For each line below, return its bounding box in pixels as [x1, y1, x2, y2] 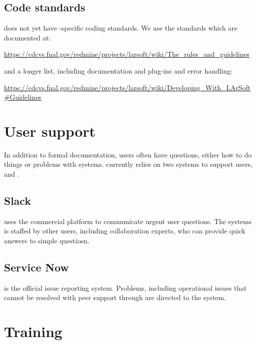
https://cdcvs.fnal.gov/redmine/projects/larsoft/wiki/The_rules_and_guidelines [4, 49, 250, 59]
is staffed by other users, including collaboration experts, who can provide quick [4, 226, 246, 236]
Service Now [4, 260, 69, 275]
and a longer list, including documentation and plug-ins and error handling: [4, 65, 233, 76]
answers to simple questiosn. [4, 235, 90, 246]
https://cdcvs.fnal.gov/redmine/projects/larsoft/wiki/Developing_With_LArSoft [4, 82, 251, 92]
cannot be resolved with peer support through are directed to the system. [4, 292, 226, 303]
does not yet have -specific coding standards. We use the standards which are [4, 23, 238, 33]
